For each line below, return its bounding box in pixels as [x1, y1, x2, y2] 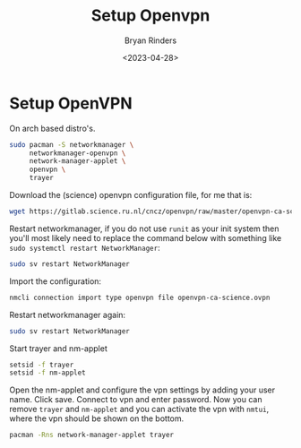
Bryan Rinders [124, 35, 177, 46]
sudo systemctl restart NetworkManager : [9, 242, 160, 253]
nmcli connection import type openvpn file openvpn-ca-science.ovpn [9, 293, 271, 302]
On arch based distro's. [9, 123, 96, 134]
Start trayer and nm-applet [9, 342, 107, 354]
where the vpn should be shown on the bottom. [9, 413, 185, 424]
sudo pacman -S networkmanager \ [9, 140, 134, 149]
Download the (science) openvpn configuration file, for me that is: [9, 190, 253, 201]
